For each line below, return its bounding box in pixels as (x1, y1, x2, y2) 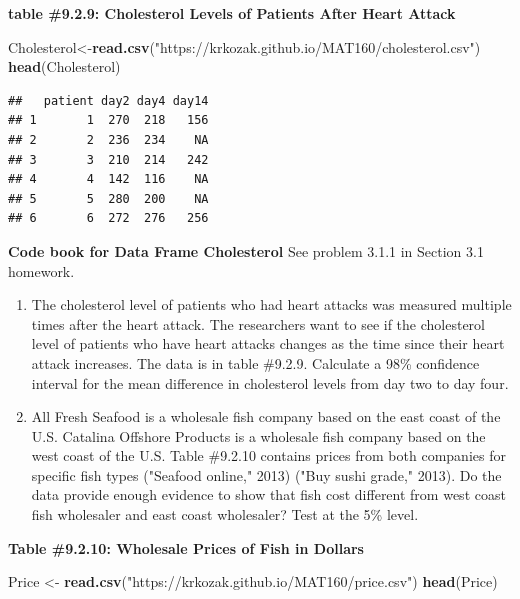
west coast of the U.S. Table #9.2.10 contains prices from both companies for (31, 445, 506, 466)
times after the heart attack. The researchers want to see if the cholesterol (31, 313, 485, 334)
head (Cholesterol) (8, 56, 121, 77)
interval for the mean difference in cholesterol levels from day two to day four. (31, 372, 509, 393)
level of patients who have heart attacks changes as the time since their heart (31, 333, 505, 354)
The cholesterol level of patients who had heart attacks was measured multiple (31, 294, 512, 315)
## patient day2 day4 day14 (8, 93, 209, 108)
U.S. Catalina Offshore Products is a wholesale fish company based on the (31, 425, 486, 446)
